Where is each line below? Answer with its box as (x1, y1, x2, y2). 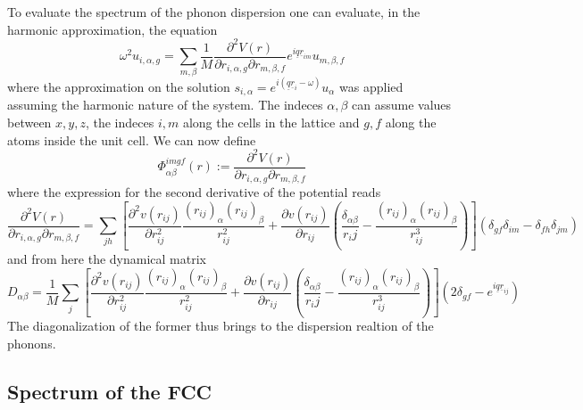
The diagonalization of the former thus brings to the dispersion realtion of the (7, 316, 434, 335)
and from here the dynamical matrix (7, 250, 206, 268)
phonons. (7, 334, 56, 353)
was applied (339, 77, 404, 95)
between (7, 113, 52, 132)
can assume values (352, 95, 452, 114)
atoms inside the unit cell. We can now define (7, 130, 256, 149)
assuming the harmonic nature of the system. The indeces (7, 95, 323, 114)
